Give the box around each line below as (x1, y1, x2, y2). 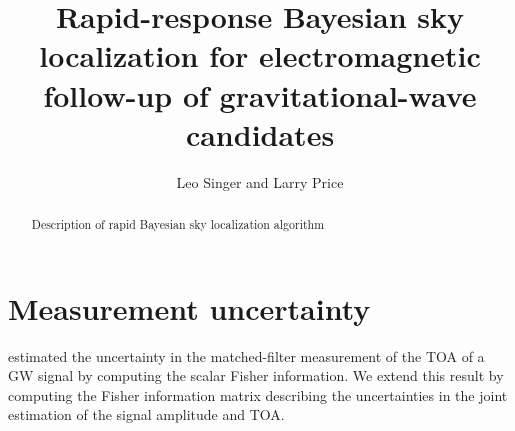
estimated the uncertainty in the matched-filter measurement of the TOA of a (8, 345, 485, 366)
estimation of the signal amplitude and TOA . (8, 404, 285, 425)
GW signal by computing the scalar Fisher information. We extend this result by (8, 365, 504, 386)
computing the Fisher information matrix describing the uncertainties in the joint (8, 384, 508, 405)
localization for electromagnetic (39, 35, 481, 76)
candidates (185, 113, 335, 154)
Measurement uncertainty (8, 287, 371, 328)
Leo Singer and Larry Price (176, 171, 344, 192)
